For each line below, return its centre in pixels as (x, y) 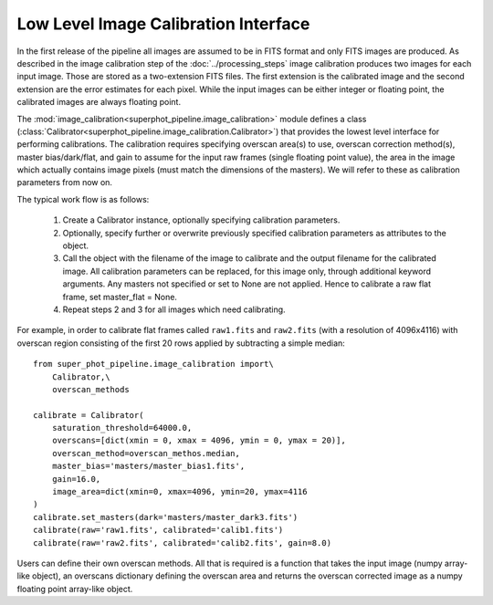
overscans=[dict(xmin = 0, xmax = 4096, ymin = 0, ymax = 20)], (199, 441)
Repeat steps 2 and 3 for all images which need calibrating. (174, 309)
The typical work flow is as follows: (83, 199)
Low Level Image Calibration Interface (163, 24)
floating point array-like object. (75, 589)
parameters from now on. (65, 183)
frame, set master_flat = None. (120, 297)
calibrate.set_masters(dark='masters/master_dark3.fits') (166, 517)
